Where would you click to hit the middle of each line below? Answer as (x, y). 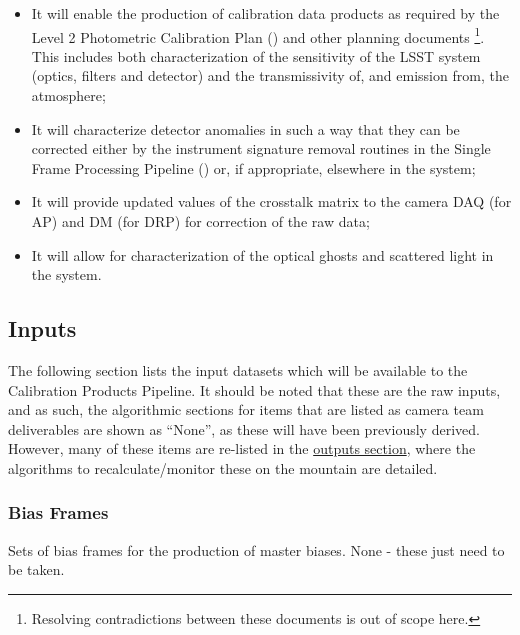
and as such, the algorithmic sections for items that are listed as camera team (246, 409)
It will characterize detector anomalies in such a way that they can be (245, 128)
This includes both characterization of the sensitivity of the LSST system (256, 55)
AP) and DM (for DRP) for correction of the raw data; (200, 221)
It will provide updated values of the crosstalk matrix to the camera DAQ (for (271, 201)
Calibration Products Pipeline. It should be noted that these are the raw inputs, (254, 389)
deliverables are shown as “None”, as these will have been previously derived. (244, 428)
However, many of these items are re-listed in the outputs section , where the (242, 448)
